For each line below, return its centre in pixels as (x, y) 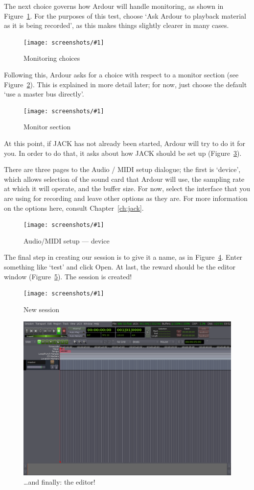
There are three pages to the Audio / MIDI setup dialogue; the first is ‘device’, (122, 169)
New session (41, 309)
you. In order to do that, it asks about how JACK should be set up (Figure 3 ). (123, 153)
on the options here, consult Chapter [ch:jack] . (74, 208)
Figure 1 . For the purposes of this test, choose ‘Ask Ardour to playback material (125, 15)
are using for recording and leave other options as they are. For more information (126, 198)
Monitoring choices (52, 58)
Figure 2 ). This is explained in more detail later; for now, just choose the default (126, 84)
